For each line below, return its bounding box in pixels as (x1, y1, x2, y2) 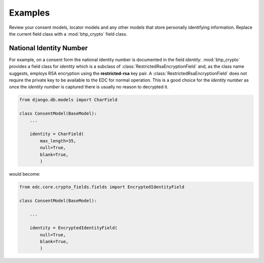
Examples (9, 7, 50, 18)
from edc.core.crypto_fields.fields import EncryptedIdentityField (19, 184, 185, 190)
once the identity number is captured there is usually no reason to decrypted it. (9, 84, 169, 90)
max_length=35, (40, 138, 77, 143)
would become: (9, 171, 41, 177)
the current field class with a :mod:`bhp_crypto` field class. (9, 31, 128, 37)
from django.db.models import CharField (19, 97, 117, 102)
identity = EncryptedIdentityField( (29, 225, 117, 231)
